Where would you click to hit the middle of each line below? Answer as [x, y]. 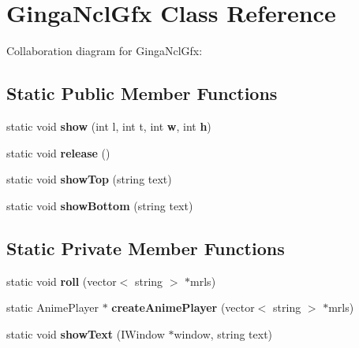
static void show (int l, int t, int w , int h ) [109, 126]
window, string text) [223, 333]
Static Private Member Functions [146, 248]
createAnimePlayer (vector [183, 307]
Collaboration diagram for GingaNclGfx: [105, 51]
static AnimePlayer [52, 307]
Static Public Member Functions [142, 93]
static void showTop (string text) [89, 179]
